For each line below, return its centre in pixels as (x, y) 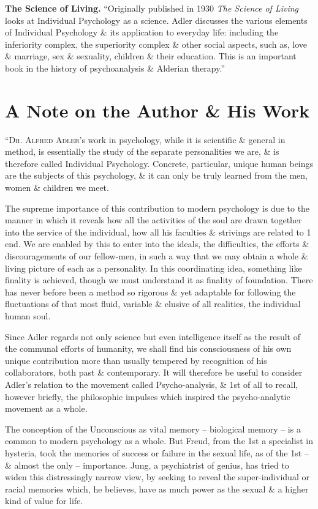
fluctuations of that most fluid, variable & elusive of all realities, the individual (153, 304)
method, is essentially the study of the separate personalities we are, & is (142, 151)
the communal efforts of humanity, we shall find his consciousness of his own (148, 348)
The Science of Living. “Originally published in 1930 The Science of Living (152, 8)
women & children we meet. (57, 188)
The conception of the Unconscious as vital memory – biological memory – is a (153, 429)
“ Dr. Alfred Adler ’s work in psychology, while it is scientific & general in (145, 139)
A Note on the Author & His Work (157, 110)
